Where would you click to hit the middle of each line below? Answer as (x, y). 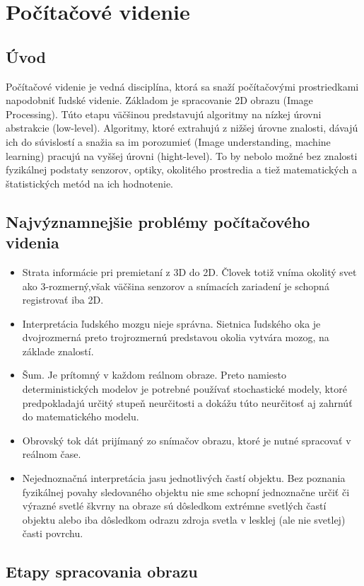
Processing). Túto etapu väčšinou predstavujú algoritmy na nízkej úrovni (164, 114)
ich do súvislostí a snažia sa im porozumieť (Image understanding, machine (168, 141)
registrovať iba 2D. (63, 300)
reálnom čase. (52, 454)
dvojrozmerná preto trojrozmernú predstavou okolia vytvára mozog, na (176, 337)
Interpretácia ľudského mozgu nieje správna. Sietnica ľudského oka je (171, 323)
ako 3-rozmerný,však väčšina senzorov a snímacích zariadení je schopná (176, 286)
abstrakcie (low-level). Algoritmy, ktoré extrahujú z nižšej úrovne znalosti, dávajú (182, 128)
